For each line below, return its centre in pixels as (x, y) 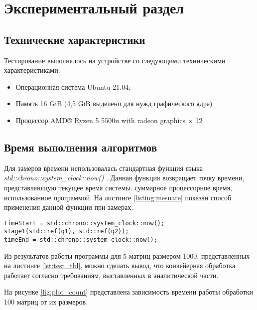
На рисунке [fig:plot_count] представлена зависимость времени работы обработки (128, 292)
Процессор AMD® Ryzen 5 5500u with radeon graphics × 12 (109, 120)
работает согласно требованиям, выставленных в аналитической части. (111, 275)
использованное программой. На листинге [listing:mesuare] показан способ (118, 197)
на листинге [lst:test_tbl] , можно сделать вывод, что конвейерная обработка (120, 265)
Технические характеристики (75, 39)
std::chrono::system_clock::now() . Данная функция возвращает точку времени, (124, 178)
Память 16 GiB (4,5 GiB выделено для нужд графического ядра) (114, 103)
